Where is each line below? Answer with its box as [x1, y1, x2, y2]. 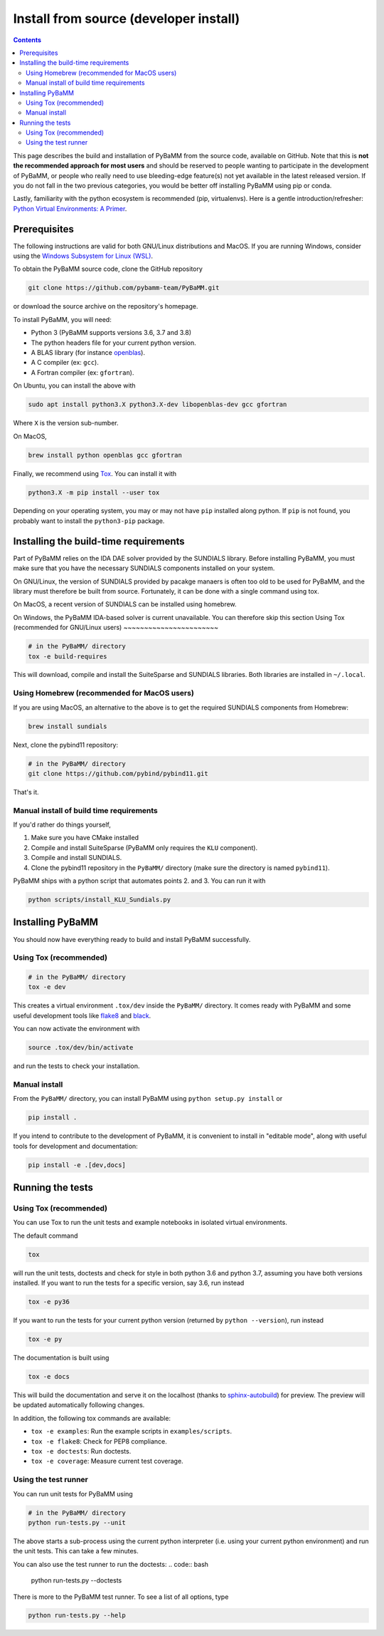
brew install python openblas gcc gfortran [28, 451, 183, 459]
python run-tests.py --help [28, 1611, 126, 1620]
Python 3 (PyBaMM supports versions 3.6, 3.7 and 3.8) [31, 328, 192, 337]
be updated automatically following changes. [13, 1401, 145, 1409]
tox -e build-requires [28, 652, 107, 661]
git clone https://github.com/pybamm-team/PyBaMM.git [28, 284, 220, 292]
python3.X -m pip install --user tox [28, 488, 160, 497]
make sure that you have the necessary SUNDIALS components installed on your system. [13, 564, 275, 573]
